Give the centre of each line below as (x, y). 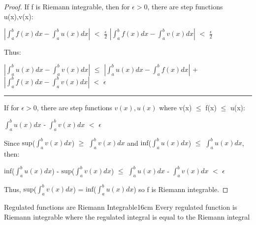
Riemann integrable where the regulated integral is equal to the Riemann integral (127, 216)
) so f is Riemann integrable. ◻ (181, 189)
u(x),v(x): (19, 16)
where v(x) (176, 107)
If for (12, 107)
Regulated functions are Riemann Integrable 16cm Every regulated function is (121, 207)
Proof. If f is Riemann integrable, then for (67, 6)
